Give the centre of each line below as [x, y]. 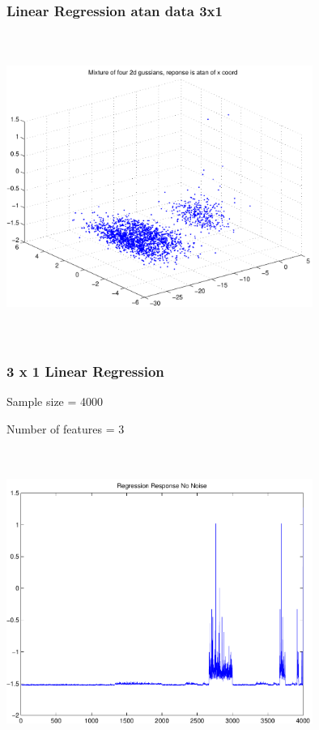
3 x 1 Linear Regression [85, 371]
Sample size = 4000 [55, 401]
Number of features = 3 [66, 428]
